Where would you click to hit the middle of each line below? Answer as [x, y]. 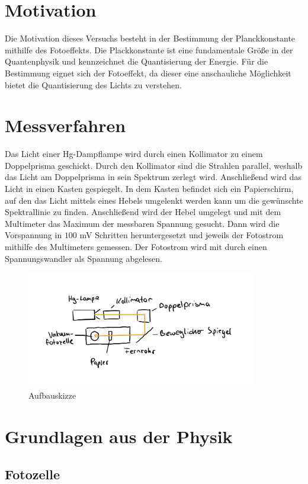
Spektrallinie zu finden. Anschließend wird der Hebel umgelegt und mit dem [143, 212]
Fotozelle [32, 474]
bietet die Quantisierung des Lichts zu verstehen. [93, 84]
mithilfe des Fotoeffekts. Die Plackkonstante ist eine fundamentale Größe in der [149, 49]
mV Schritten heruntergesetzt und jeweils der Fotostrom [182, 235]
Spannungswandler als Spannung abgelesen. [84, 258]
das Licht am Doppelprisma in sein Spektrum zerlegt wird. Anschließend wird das [153, 177]
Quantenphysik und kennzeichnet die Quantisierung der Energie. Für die [137, 61]
